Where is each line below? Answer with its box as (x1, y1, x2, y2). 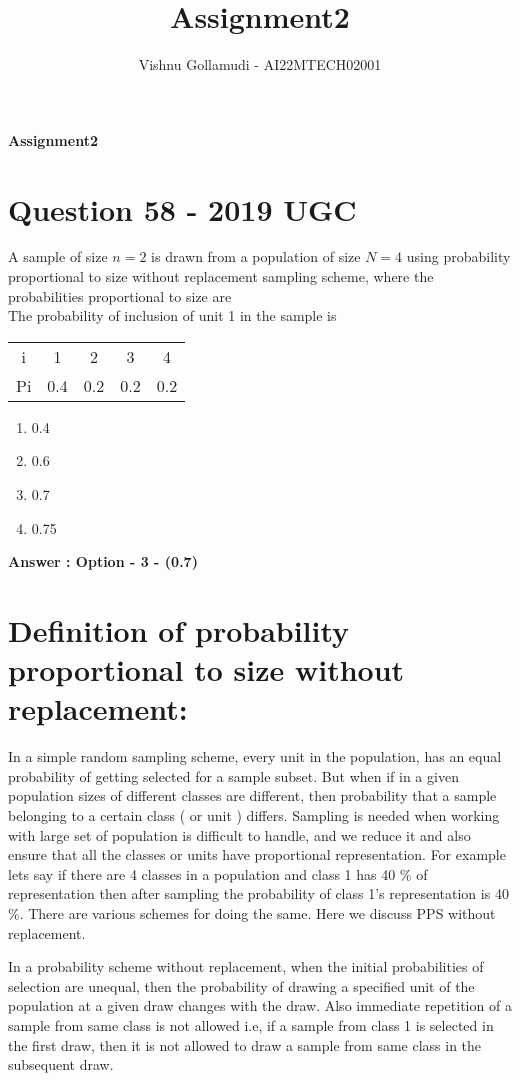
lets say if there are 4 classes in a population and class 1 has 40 (8, 863, 396, 884)
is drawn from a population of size (151, 246, 361, 267)
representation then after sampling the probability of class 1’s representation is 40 (8, 883, 509, 904)
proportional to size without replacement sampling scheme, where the (8, 266, 434, 287)
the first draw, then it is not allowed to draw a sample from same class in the (8, 1034, 482, 1055)
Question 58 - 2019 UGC (8, 188, 357, 229)
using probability (406, 246, 511, 267)
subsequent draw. (8, 1054, 114, 1075)
